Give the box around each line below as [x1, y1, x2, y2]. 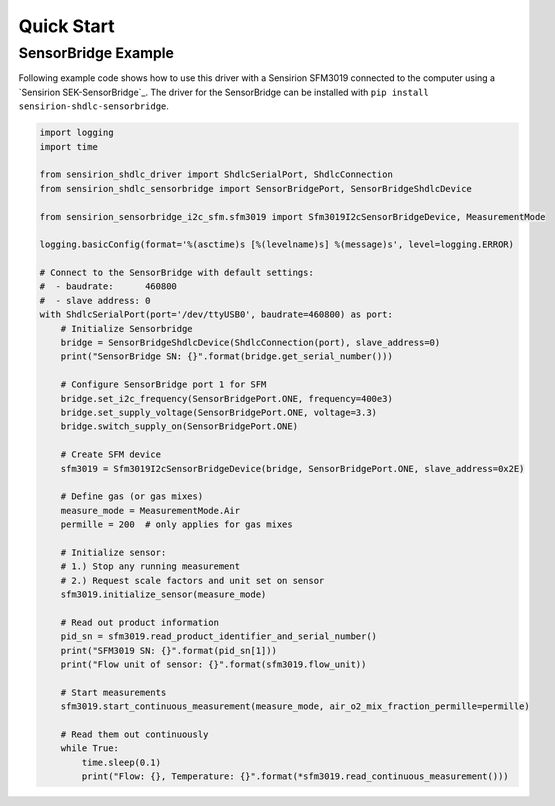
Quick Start [18, 15, 115, 37]
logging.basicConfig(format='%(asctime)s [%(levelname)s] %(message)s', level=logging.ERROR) [39, 239, 515, 250]
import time [39, 141, 99, 152]
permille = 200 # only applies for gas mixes [60, 519, 294, 530]
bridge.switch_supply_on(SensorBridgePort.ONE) [60, 421, 299, 432]
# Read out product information [60, 616, 220, 628]
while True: [60, 743, 120, 754]
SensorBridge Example [18, 44, 175, 62]
